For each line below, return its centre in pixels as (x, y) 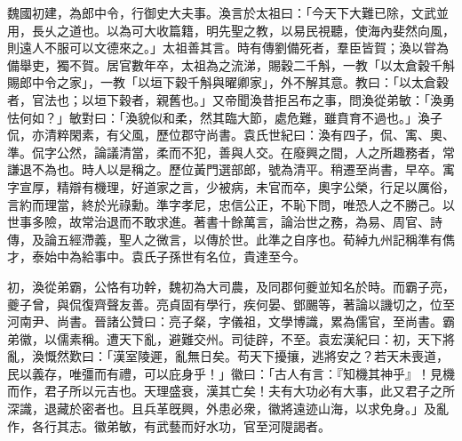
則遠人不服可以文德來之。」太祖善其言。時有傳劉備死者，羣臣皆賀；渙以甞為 (228, 48)
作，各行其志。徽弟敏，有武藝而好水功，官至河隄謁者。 (169, 425)
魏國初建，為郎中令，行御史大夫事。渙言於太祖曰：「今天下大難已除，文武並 (228, 12)
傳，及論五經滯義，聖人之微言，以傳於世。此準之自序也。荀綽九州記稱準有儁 (231, 239)
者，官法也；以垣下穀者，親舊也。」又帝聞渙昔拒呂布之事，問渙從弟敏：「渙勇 (231, 99)
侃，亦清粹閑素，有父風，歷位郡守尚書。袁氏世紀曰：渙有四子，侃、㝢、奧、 (231, 135)
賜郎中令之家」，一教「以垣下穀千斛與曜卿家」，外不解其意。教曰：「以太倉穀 (228, 82)
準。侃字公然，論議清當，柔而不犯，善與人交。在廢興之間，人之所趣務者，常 (231, 152)
